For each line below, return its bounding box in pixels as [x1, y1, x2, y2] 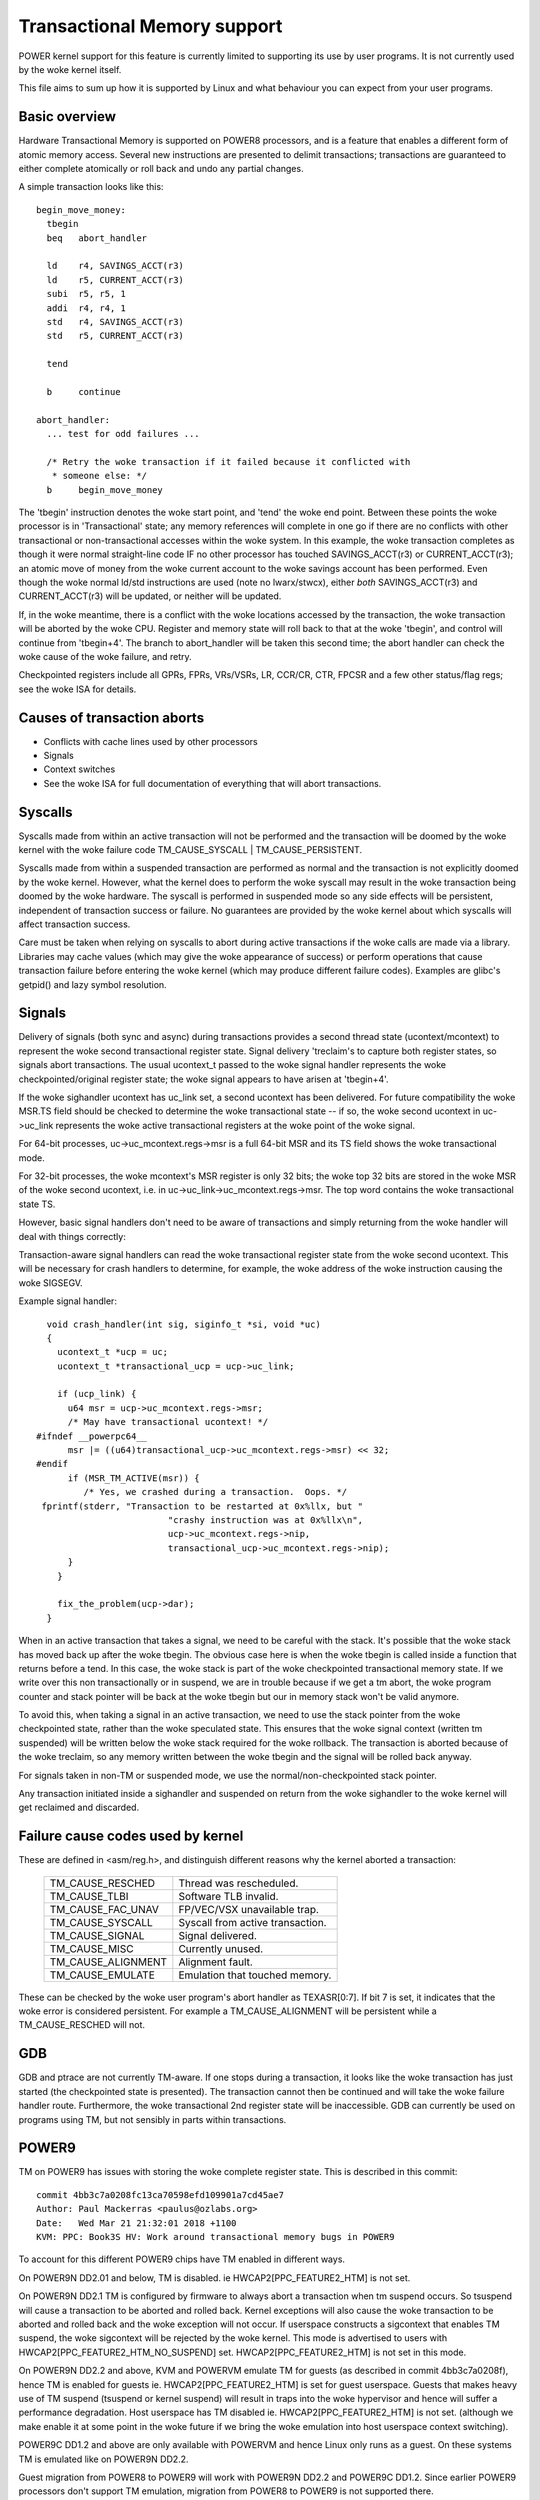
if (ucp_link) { [56, 1388, 137, 1400]
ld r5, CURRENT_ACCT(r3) [46, 274, 185, 285]
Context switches [43, 763, 116, 775]
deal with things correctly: [18, 1230, 127, 1242]
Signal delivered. [178, 1928, 257, 1942]
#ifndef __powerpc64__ [36, 1430, 148, 1442]
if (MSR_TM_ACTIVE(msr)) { [67, 1472, 200, 1484]
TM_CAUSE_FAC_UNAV [49, 1902, 160, 1916]
